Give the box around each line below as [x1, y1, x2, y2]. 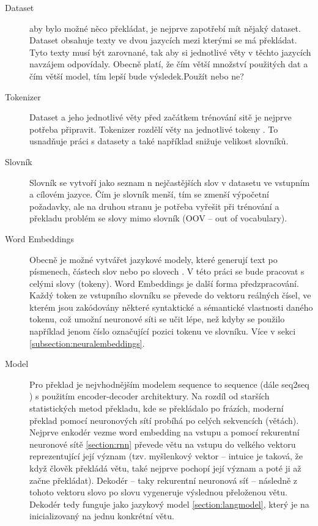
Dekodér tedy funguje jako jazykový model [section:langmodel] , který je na [29, 497, 309, 510]
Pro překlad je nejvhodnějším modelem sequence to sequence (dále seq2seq [29, 377, 309, 390]
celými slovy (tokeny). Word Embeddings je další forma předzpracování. [29, 276, 299, 289]
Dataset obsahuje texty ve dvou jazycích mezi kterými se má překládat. [29, 34, 297, 46]
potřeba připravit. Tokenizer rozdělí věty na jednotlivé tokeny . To [29, 122, 278, 135]
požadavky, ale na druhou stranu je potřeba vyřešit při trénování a [29, 199, 279, 212]
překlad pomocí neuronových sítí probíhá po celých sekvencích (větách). [29, 413, 299, 426]
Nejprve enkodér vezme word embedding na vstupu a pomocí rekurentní [29, 426, 300, 439]
